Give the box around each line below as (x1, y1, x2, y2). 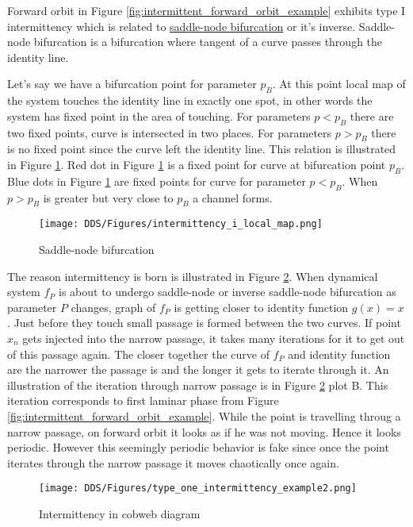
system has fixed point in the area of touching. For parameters (7, 107, 311, 124)
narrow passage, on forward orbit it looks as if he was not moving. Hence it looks (7, 423, 401, 440)
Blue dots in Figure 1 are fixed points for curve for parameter (7, 172, 306, 189)
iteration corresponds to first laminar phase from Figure (7, 392, 279, 409)
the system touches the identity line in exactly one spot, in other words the (7, 92, 373, 109)
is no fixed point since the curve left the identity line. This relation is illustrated (7, 140, 396, 157)
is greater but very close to (43, 189, 174, 206)
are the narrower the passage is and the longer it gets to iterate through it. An (7, 361, 389, 378)
